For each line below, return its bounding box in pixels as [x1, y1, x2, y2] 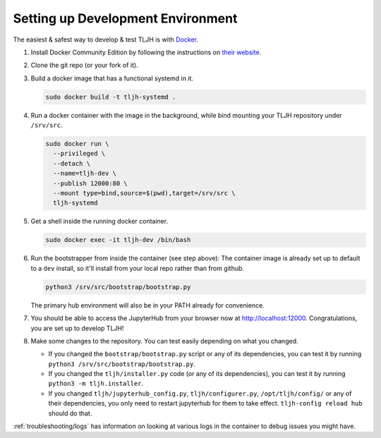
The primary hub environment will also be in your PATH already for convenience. [30, 300, 265, 310]
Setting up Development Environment [13, 11, 238, 26]
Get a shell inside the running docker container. [30, 217, 169, 226]
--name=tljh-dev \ [53, 169, 116, 178]
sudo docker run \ [45, 140, 109, 148]
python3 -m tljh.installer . [48, 379, 144, 388]
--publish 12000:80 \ [53, 179, 128, 187]
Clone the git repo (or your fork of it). [30, 61, 138, 70]
